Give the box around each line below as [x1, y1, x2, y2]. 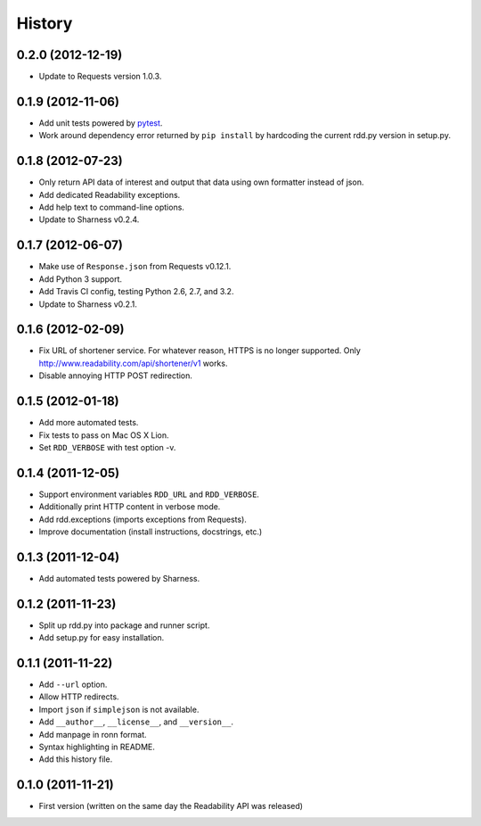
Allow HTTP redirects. [38, 691, 119, 702]
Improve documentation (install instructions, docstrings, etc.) [38, 526, 263, 537]
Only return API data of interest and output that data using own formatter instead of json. [38, 177, 364, 187]
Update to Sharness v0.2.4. [38, 214, 140, 225]
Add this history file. [38, 754, 113, 764]
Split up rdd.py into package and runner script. [38, 620, 210, 631]
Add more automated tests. [38, 417, 139, 428]
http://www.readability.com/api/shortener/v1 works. [38, 358, 228, 368]
